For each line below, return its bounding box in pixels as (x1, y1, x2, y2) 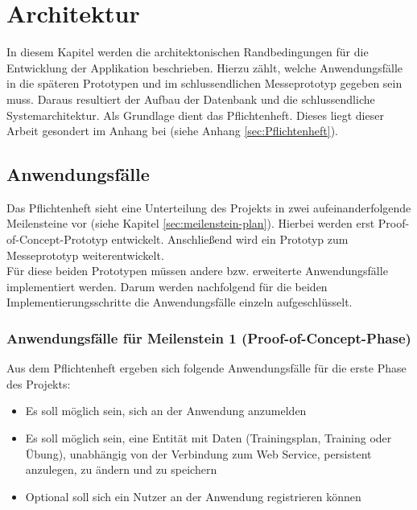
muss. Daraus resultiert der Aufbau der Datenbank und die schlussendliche (6, 90, 375, 107)
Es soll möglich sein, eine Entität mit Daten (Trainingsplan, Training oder (25, 430, 392, 446)
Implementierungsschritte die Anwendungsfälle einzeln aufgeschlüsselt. (6, 294, 353, 311)
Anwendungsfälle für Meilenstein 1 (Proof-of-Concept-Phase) (6, 327, 411, 348)
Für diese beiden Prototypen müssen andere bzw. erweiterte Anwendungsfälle (6, 262, 388, 279)
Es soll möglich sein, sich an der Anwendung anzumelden (25, 402, 307, 419)
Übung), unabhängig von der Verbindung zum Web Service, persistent (25, 445, 372, 462)
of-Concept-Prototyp (6, 231, 108, 248)
